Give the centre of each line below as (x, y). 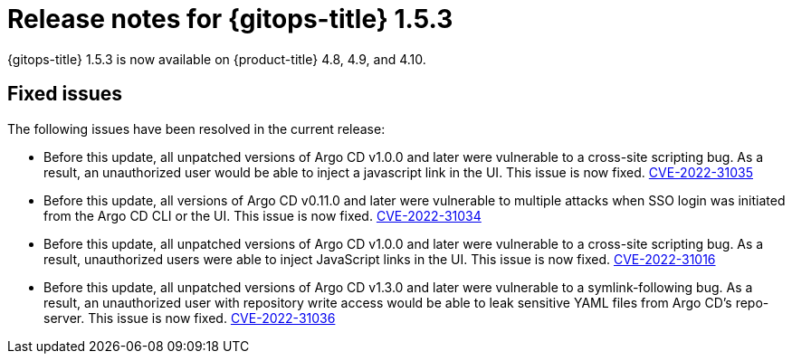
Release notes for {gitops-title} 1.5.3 (230, 19)
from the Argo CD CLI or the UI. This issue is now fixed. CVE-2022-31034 (262, 215)
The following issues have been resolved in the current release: (196, 128)
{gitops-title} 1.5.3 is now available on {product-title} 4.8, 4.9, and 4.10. (217, 59)
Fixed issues (65, 94)
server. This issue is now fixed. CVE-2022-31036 (190, 318)
